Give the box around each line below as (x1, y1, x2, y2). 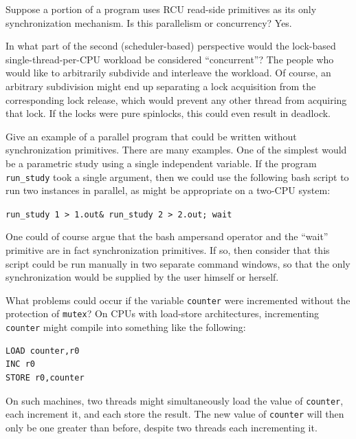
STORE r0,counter (5, 372, 85, 383)
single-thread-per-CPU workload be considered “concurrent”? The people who (5, 52, 334, 66)
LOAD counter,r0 (5, 345, 80, 356)
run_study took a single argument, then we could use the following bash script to (5, 169, 349, 184)
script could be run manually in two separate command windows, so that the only (5, 256, 351, 270)
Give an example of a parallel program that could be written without (5, 129, 297, 143)
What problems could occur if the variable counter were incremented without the (5, 292, 351, 307)
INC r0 (5, 359, 35, 370)
